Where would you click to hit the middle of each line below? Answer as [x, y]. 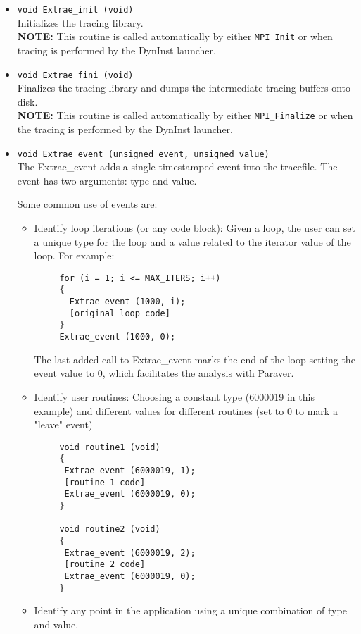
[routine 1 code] [105, 482]
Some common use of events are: [87, 204]
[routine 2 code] [105, 565]
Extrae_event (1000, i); [127, 302]
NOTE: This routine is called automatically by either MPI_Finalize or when [185, 115]
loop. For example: [74, 255]
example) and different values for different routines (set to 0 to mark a [186, 410]
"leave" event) [63, 424]
